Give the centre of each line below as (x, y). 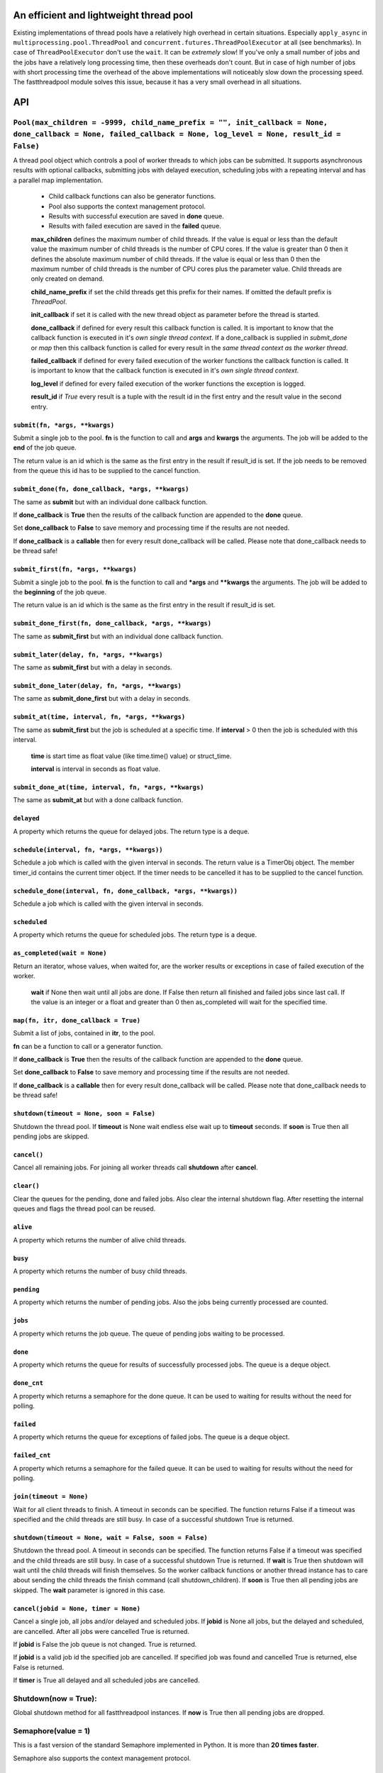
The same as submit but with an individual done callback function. (110, 502)
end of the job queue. (45, 448)
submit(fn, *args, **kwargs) (64, 425)
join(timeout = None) (51, 1497)
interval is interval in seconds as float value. (96, 769)
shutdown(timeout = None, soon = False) (84, 1114)
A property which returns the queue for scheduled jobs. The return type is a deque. (135, 935)
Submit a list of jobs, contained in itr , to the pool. (84, 1033)
